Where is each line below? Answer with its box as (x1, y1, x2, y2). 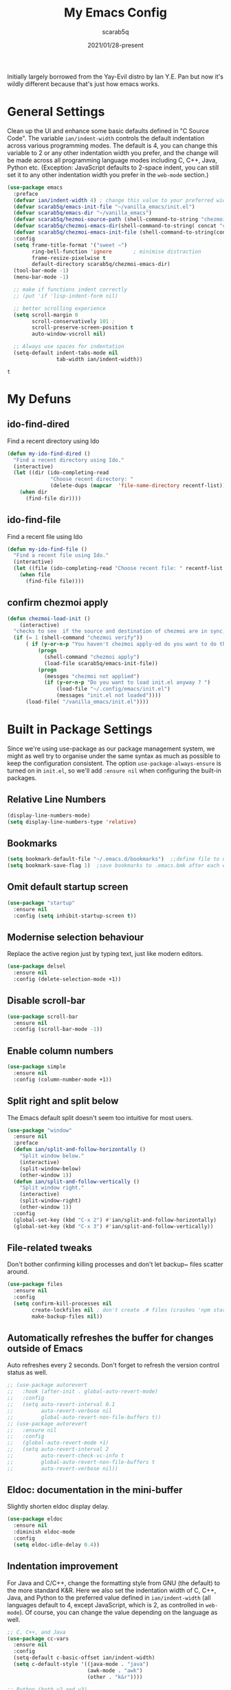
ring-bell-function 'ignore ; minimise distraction (32, 248, 201, 255)
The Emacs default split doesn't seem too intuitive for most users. (7, 1113, 194, 1121)
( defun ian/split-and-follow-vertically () (13, 1178, 140, 1185)
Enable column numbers (7, 1045, 114, 1057)
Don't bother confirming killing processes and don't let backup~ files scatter (7, 1260, 223, 1269)
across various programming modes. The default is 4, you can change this (7, 141, 218, 150)
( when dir (19, 489, 48, 496)
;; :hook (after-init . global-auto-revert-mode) (7, 1388, 158, 1395)
